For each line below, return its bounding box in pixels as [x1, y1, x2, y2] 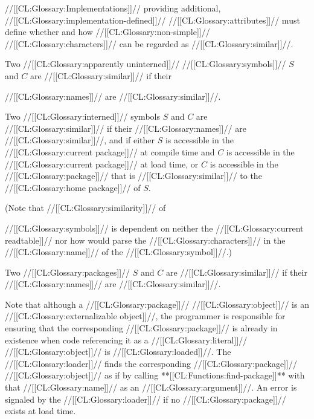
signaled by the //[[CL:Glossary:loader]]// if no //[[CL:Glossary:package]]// [5, 392, 286, 405]
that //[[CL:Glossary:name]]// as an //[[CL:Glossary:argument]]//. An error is [5, 381, 297, 394]
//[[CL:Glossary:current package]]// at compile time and [5, 145, 215, 158]
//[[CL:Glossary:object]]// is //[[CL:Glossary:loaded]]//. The [5, 345, 231, 358]
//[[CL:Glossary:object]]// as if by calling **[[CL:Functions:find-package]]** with [5, 369, 305, 382]
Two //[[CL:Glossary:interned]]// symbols [5, 110, 160, 123]
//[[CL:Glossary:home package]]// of [5, 181, 141, 193]
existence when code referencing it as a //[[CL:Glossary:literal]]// [5, 333, 248, 346]
